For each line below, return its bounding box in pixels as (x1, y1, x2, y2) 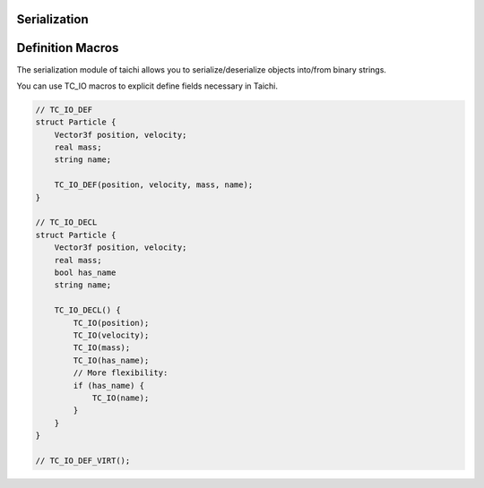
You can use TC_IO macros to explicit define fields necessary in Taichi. (16, 81, 278, 91)
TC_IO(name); (91, 392, 150, 403)
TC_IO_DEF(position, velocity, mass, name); (54, 180, 254, 190)
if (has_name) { (73, 381, 145, 390)
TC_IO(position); (73, 318, 150, 328)
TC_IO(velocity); (73, 330, 150, 340)
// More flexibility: (73, 368, 169, 378)
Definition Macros (16, 40, 119, 56)
